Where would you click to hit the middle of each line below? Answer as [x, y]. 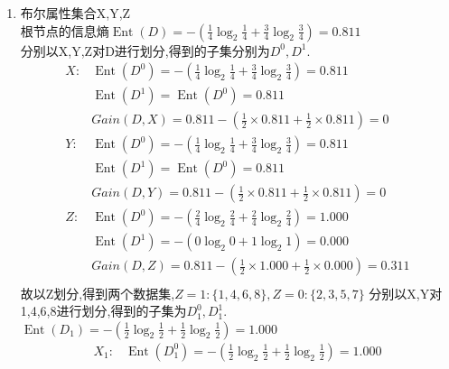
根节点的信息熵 [65, 30]
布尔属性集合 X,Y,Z [75, 13]
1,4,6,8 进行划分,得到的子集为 [103, 311]
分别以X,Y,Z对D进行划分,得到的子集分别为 [145, 50]
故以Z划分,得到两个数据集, [98, 293]
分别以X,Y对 [406, 293]
